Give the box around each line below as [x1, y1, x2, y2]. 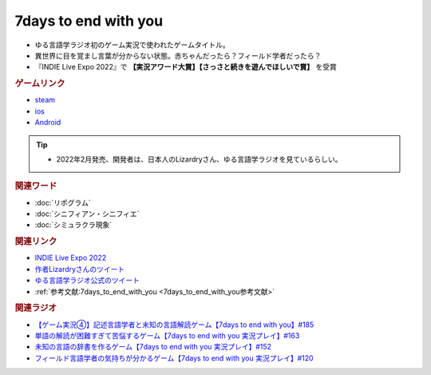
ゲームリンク [14, 78, 65, 90]
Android [34, 118, 61, 127]
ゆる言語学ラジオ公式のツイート [34, 276, 140, 285]
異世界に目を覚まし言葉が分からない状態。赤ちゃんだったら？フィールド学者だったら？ [34, 50, 322, 60]
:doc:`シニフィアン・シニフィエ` [34, 209, 140, 218]
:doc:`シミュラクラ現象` [34, 220, 113, 229]
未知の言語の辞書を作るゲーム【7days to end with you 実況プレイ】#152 [34, 342, 271, 352]
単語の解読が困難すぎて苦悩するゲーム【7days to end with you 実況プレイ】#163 [34, 331, 300, 341]
